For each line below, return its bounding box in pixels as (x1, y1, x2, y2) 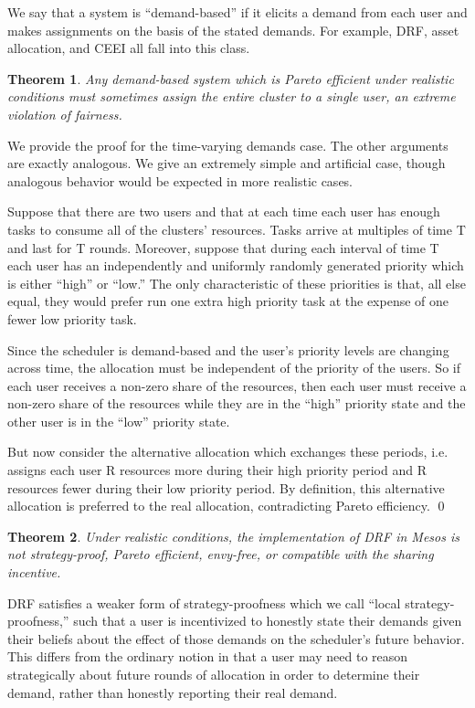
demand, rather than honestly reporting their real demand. (7, 682, 338, 702)
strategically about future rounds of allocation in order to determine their (7, 665, 420, 683)
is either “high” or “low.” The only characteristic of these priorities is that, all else (7, 273, 466, 292)
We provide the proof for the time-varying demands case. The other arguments (7, 135, 449, 154)
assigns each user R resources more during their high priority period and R (7, 460, 427, 480)
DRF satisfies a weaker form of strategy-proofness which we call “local (7, 593, 401, 612)
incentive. (7, 563, 61, 582)
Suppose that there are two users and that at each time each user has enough (7, 202, 440, 221)
